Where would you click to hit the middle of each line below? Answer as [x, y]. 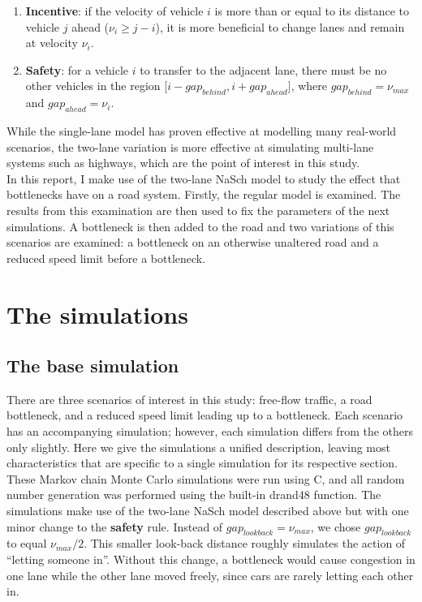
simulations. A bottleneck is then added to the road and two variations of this [200, 226]
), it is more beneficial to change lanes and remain [280, 26]
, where [309, 86]
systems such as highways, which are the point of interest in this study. [183, 163]
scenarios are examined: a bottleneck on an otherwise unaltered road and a [193, 242]
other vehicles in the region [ [97, 86]
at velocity [52, 43]
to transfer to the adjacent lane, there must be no [263, 69]
